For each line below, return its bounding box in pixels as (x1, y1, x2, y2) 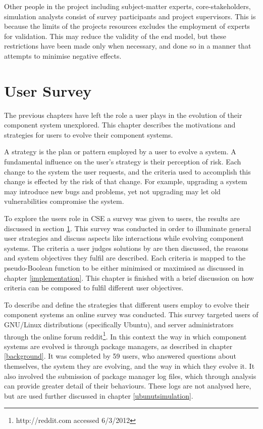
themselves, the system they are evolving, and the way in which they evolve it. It (4, 361, 255, 371)
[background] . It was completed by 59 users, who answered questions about (4, 351, 236, 361)
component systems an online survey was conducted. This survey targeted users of (4, 309, 258, 320)
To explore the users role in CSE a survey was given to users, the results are (4, 213, 240, 224)
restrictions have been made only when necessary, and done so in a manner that (4, 40, 251, 51)
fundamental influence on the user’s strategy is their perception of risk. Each (4, 156, 241, 167)
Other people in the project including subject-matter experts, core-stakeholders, (4, 1, 251, 11)
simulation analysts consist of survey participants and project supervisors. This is (4, 11, 256, 21)
